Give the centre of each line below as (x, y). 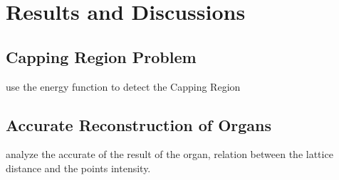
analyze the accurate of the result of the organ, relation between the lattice (169, 154)
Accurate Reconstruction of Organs (139, 124)
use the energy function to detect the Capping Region (123, 86)
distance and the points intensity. (78, 168)
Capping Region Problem (101, 56)
